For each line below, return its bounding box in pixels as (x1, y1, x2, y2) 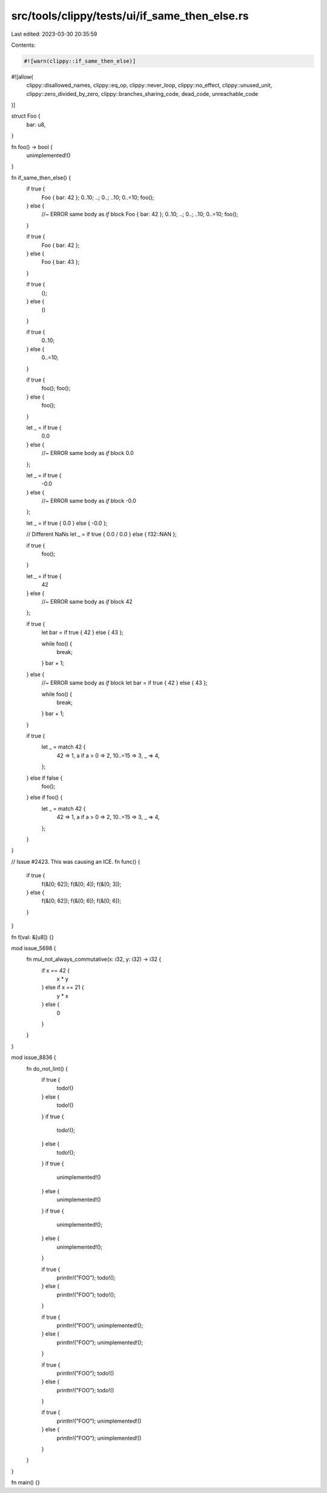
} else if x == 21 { (41, 983, 84, 991)
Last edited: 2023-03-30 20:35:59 (11, 30, 97, 38)
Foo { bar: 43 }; (41, 258, 80, 266)
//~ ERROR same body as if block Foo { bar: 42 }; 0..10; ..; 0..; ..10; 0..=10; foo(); (41, 211, 239, 218)
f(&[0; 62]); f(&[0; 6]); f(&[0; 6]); (41, 897, 121, 905)
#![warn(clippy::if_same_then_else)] (24, 58, 136, 64)
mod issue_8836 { (11, 1054, 57, 1061)
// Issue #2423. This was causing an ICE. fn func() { (11, 858, 140, 865)
